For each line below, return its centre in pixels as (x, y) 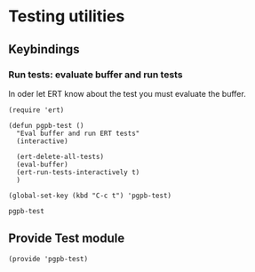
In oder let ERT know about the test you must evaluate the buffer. (127, 93)
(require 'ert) (36, 110)
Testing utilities (67, 16)
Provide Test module (67, 239)
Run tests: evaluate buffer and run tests (96, 75)
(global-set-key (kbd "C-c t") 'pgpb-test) (90, 196)
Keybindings (44, 49)
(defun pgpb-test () (47, 125)
